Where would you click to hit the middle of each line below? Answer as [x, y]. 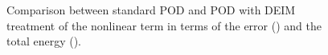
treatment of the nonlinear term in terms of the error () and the [164, 25]
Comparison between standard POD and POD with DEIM [151, 10]
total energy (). [44, 41]
